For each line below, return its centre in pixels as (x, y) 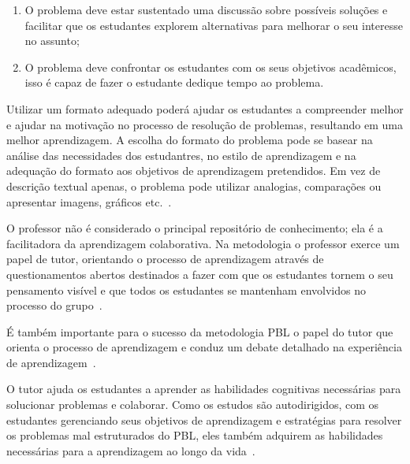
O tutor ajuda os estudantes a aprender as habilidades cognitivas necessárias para (204, 389)
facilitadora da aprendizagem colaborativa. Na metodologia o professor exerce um (203, 243)
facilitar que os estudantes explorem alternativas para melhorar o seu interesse (214, 25)
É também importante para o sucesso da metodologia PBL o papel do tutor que (200, 331)
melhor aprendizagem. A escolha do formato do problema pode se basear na (190, 140)
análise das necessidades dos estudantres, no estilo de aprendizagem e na (181, 155)
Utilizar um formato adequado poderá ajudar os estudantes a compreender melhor (205, 108)
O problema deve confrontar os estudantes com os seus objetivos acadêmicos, (211, 67)
